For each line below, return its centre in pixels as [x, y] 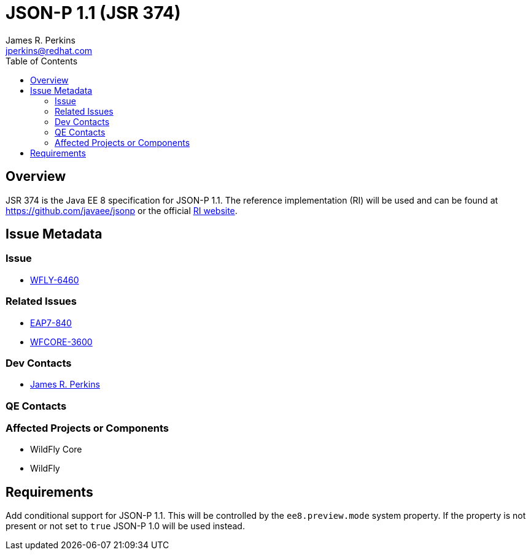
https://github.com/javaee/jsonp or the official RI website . [122, 210]
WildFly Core [56, 450]
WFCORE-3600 [61, 342]
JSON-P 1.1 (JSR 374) [93, 13]
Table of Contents [42, 61]
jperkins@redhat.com [49, 50]
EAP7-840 [51, 323]
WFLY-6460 [55, 280]
